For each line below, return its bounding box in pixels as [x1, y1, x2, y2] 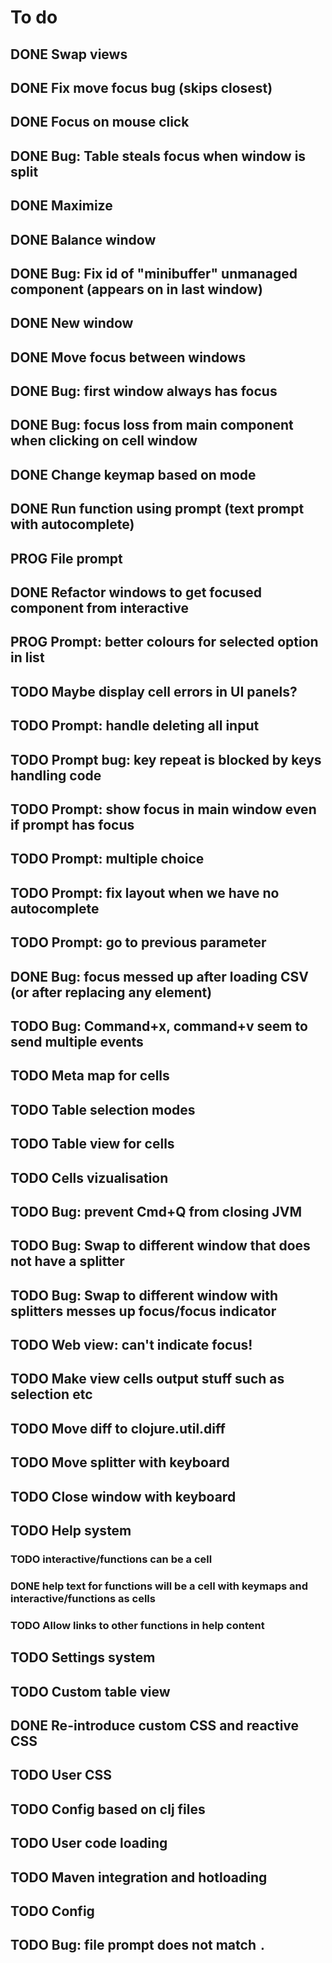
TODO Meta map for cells [10, 1067, 170, 1085]
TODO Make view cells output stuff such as [10, 1371, 285, 1388]
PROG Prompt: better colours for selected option [10, 634, 319, 651]
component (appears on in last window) [10, 281, 263, 298]
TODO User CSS [10, 1767, 113, 1784]
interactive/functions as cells [10, 1591, 156, 1605]
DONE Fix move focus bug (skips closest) [10, 79, 273, 96]
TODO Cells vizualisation [10, 1169, 169, 1186]
